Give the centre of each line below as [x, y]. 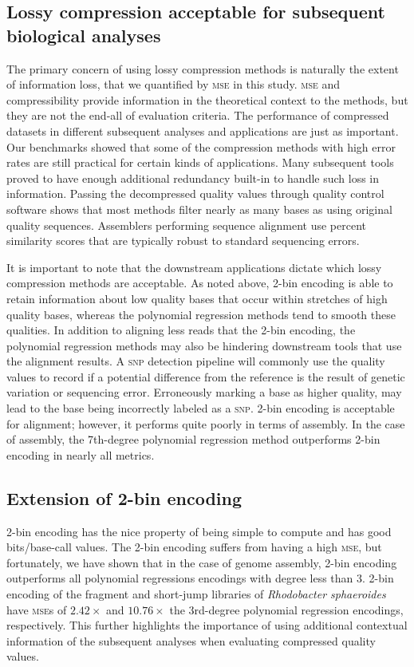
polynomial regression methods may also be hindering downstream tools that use [204, 345]
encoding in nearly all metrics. [81, 454]
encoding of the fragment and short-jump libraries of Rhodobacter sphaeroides [196, 594]
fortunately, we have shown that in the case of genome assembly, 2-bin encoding [202, 562]
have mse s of [37, 609]
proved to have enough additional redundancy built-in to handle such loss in [193, 178]
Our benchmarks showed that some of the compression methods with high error [201, 146]
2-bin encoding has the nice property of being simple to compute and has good [199, 531]
